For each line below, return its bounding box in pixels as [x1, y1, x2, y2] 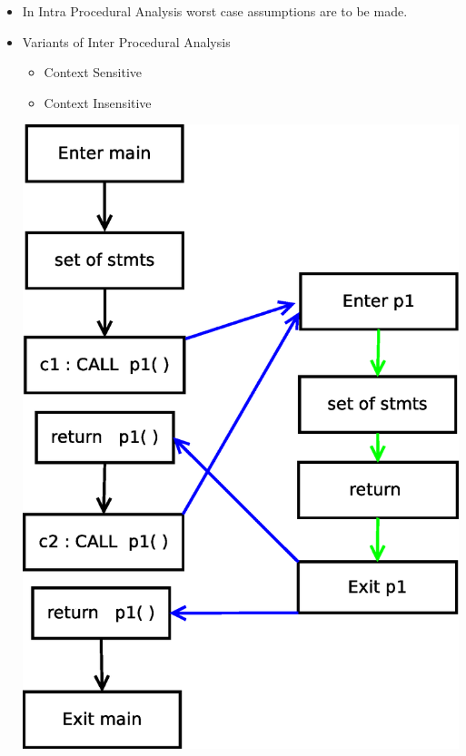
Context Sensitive [44, 63, 143, 82]
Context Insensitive [44, 93, 152, 112]
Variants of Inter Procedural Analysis [22, 32, 231, 51]
